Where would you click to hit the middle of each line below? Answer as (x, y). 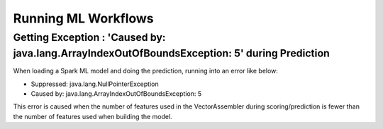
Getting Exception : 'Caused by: (89, 37)
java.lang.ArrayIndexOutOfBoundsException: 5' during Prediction (171, 53)
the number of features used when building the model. (93, 116)
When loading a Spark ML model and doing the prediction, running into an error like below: (145, 71)
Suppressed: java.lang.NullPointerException (95, 84)
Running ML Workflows (83, 18)
